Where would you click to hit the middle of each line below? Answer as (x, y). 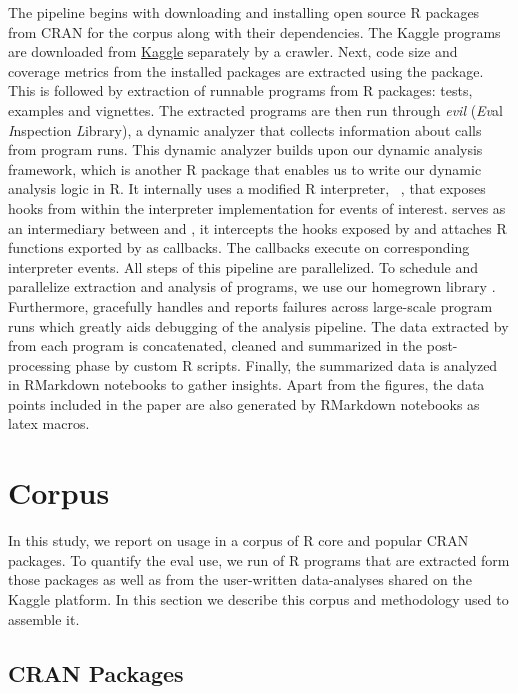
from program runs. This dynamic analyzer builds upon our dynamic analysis (245, 149)
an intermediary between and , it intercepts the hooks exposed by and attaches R (257, 227)
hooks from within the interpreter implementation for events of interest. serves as (257, 207)
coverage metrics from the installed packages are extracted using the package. (246, 70)
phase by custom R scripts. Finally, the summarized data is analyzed (286, 364)
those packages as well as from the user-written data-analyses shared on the (240, 579)
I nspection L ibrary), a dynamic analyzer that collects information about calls (245, 129)
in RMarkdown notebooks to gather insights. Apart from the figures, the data (246, 384)
